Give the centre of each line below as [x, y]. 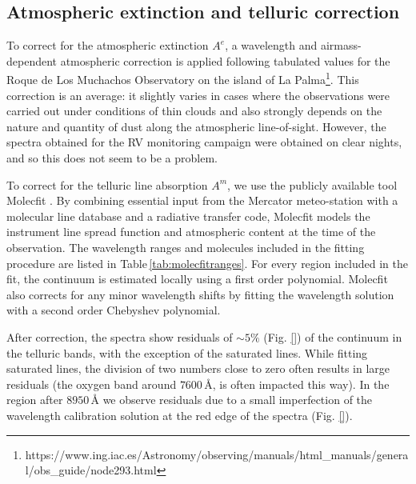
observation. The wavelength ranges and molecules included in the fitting [186, 247]
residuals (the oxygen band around [92, 384]
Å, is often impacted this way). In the [297, 384]
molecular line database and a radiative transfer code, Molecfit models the [188, 216]
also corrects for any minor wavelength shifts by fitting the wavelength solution [200, 294]
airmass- [341, 45]
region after [35, 400]
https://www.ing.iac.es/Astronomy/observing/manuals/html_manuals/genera [217, 454]
